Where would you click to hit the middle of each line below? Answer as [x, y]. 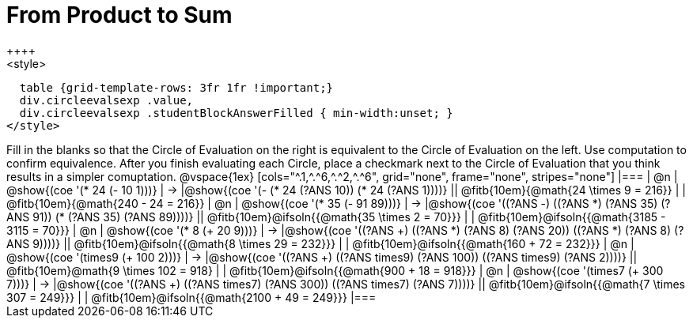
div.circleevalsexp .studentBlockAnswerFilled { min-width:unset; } [236, 113]
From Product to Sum [119, 15]
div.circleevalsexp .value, [106, 100]
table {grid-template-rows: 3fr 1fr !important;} [176, 87]
